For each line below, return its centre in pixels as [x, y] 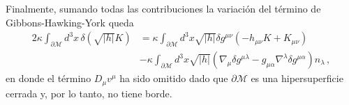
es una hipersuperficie [297, 78]
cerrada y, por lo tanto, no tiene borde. [89, 93]
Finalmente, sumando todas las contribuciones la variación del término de [163, 8]
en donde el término [49, 78]
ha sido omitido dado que [174, 78]
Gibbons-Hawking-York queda [70, 22]
